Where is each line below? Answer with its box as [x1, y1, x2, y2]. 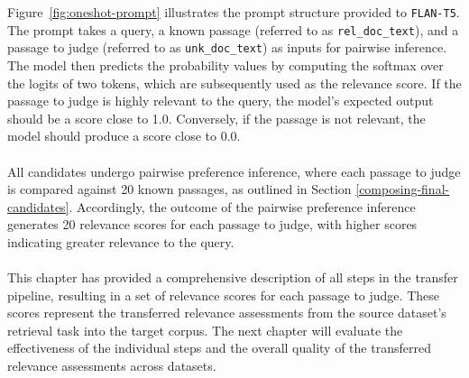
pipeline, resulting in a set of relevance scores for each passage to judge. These [7, 285, 439, 304]
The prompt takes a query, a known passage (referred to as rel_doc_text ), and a [7, 20, 459, 39]
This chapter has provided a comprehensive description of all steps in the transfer [7, 268, 458, 287]
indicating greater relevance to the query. [7, 232, 234, 251]
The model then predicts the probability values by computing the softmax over [7, 55, 444, 74]
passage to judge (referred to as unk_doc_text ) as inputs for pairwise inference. [7, 38, 447, 57]
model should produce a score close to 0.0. [7, 126, 241, 145]
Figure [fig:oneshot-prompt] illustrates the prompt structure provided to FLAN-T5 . [7, 3, 460, 21]
